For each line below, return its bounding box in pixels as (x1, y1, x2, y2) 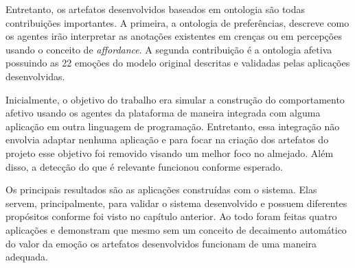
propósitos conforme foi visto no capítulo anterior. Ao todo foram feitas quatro (5, 209, 337, 223)
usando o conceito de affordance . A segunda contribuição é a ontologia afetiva (5, 42, 332, 56)
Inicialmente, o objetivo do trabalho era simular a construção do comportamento (5, 92, 345, 106)
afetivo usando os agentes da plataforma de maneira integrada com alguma (5, 106, 321, 120)
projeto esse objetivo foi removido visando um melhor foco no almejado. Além (5, 145, 334, 160)
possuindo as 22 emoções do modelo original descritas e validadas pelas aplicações (5, 56, 350, 70)
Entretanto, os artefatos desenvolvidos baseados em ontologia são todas (5, 2, 306, 16)
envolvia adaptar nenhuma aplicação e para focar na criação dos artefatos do (5, 132, 329, 147)
